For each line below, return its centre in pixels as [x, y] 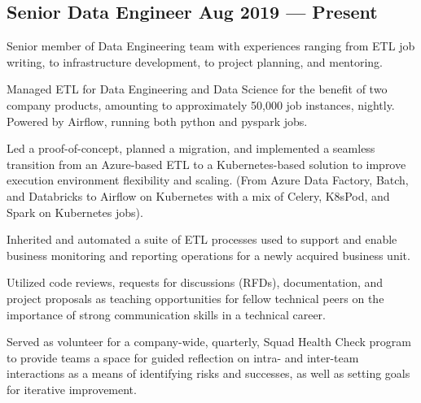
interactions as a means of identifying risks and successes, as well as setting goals [208, 373]
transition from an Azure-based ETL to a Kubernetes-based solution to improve [206, 164]
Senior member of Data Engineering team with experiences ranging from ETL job [211, 46]
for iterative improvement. [72, 389]
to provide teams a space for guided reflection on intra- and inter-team [183, 357]
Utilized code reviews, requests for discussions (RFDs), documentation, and [195, 282]
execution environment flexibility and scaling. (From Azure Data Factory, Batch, [208, 180]
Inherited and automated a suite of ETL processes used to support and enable [202, 239]
